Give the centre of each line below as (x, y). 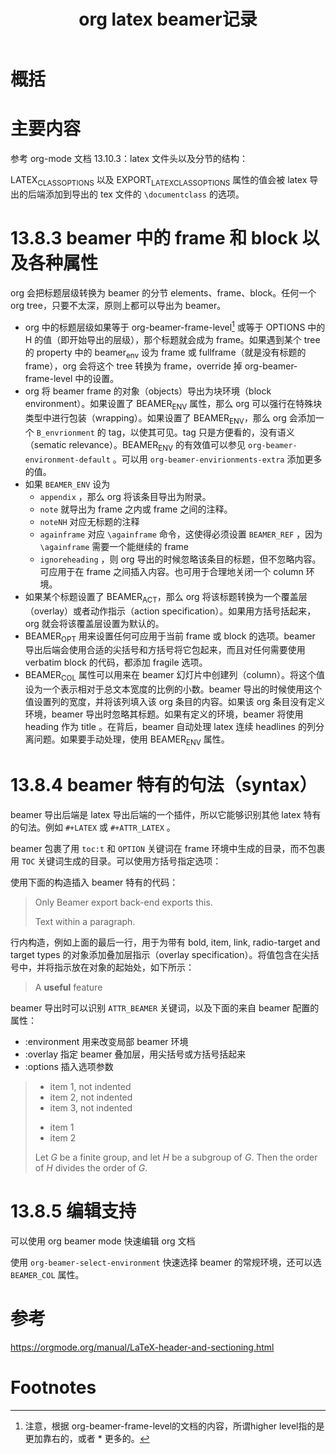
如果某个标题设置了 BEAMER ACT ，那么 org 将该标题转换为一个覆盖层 (166, 597)
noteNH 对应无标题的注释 (89, 521)
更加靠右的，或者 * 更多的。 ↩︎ (87, 1438)
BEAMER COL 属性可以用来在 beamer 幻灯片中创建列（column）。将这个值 (174, 676)
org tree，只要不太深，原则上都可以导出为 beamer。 (118, 305)
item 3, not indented (91, 1107)
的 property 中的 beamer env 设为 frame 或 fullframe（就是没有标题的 (165, 353)
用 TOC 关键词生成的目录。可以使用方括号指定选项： (116, 861)
